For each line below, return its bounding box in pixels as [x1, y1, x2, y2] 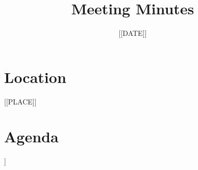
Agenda [4, 126, 59, 147]
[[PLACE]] [4, 96, 37, 107]
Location [4, 66, 66, 87]
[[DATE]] [118, 28, 147, 38]
